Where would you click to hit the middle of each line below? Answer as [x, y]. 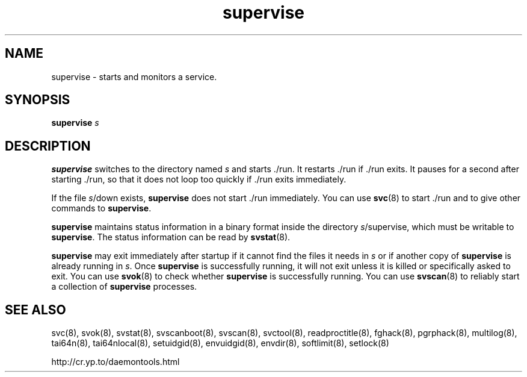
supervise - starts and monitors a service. [134, 76]
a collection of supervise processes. [124, 287]
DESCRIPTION [48, 146]
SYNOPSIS [38, 100]
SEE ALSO [35, 310]
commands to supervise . [101, 208]
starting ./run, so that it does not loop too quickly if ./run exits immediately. [199, 179]
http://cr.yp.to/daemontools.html [116, 362]
